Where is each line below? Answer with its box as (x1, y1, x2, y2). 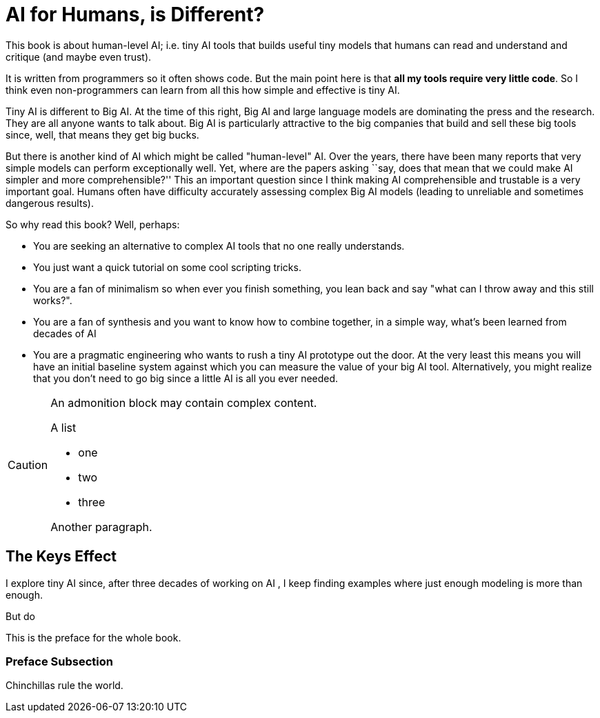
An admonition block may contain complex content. (50, 395, 317, 410)
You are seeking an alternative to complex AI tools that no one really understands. (33, 239, 405, 252)
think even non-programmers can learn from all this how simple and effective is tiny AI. (6, 83, 400, 96)
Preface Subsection (6, 654, 113, 668)
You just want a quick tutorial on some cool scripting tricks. (33, 261, 301, 273)
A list (50, 420, 77, 435)
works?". (33, 294, 72, 306)
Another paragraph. (50, 519, 152, 534)
